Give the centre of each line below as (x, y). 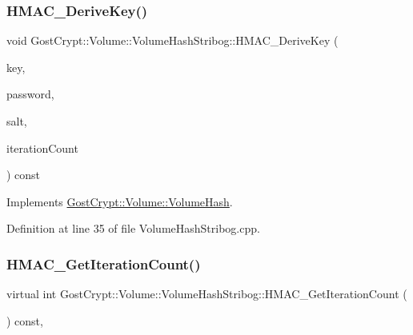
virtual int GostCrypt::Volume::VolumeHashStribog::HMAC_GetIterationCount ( (207, 294)
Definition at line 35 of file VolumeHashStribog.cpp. (133, 228)
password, (30, 94)
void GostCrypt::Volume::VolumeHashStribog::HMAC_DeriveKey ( (172, 40)
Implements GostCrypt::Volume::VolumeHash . (120, 201)
